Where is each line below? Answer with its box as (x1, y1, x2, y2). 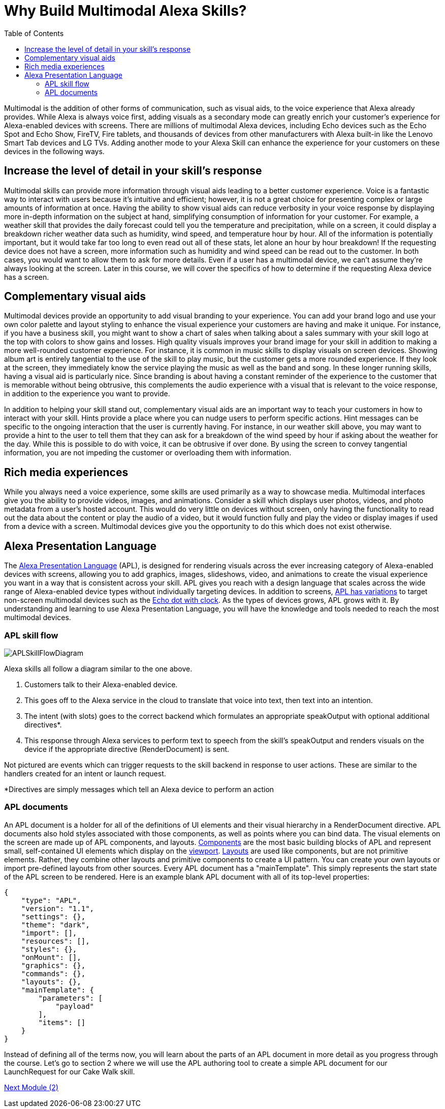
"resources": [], (21, 937, 90, 945)
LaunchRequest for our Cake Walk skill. (4, 1067, 135, 1076)
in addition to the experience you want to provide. (4, 389, 170, 398)
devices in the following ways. (4, 147, 105, 156)
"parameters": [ (38, 994, 103, 1002)
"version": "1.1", (21, 904, 94, 913)
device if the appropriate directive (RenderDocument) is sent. (24, 744, 230, 753)
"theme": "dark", (21, 920, 90, 929)
